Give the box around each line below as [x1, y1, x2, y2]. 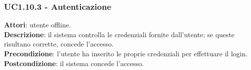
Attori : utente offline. [4, 20, 71, 30]
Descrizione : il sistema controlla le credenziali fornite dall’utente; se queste [4, 29, 235, 39]
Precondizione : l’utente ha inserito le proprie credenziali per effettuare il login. [4, 48, 248, 58]
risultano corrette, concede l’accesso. [4, 39, 114, 49]
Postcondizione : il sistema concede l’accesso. [4, 58, 144, 68]
